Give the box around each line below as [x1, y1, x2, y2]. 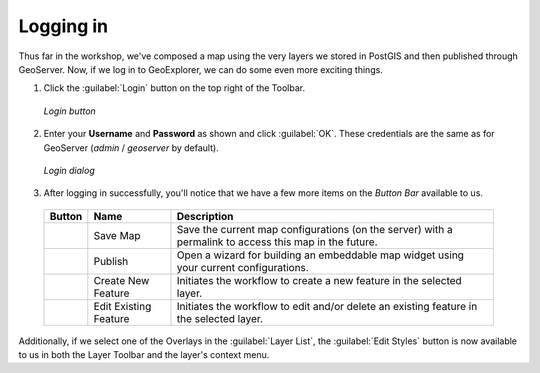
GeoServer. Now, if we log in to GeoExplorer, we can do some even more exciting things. [18, 63, 384, 75]
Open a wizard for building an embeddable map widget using [176, 248, 465, 262]
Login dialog [43, 164, 95, 176]
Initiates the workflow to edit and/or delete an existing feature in [176, 299, 478, 313]
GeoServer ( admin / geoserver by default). [43, 141, 219, 154]
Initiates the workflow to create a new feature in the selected [176, 273, 462, 287]
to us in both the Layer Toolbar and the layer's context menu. [18, 349, 270, 361]
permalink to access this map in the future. [176, 235, 378, 249]
